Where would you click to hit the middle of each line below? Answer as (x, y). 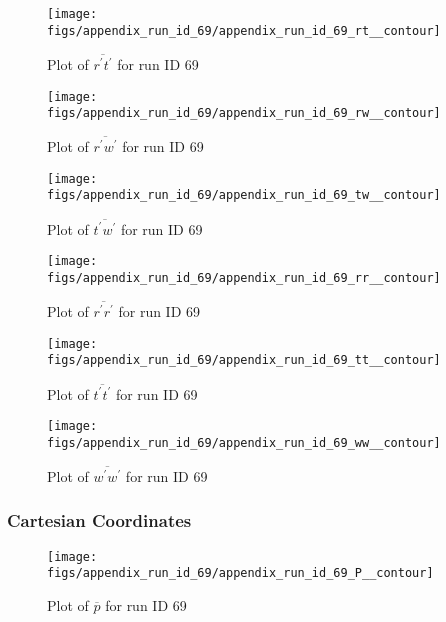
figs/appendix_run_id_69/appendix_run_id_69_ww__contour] (244, 442)
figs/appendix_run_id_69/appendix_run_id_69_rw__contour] (244, 113)
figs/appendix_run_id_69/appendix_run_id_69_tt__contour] (244, 360)
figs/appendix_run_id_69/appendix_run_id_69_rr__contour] (244, 278)
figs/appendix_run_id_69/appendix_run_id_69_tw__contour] (244, 195)
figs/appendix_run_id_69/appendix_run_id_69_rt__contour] (244, 30)
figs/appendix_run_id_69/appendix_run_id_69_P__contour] (240, 573)
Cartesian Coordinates (99, 520)
